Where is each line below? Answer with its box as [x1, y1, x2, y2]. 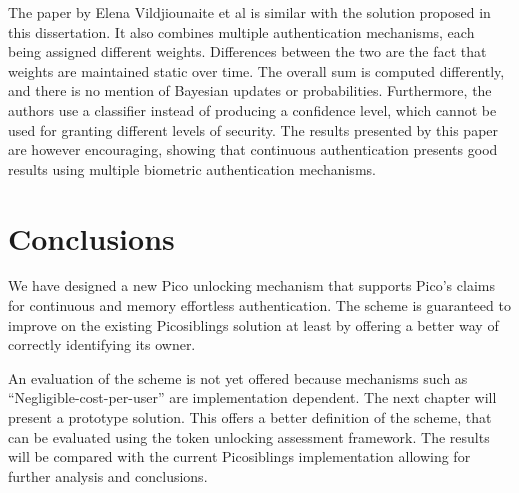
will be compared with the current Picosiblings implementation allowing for [8, 446, 471, 467]
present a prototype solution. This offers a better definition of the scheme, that [8, 407, 492, 428]
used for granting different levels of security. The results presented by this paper [8, 119, 499, 140]
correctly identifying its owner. [8, 334, 196, 355]
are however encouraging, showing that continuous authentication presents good [8, 139, 498, 160]
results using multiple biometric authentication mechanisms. [8, 158, 376, 179]
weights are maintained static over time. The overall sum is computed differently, [8, 60, 505, 81]
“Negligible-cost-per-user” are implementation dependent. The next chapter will [8, 387, 497, 408]
